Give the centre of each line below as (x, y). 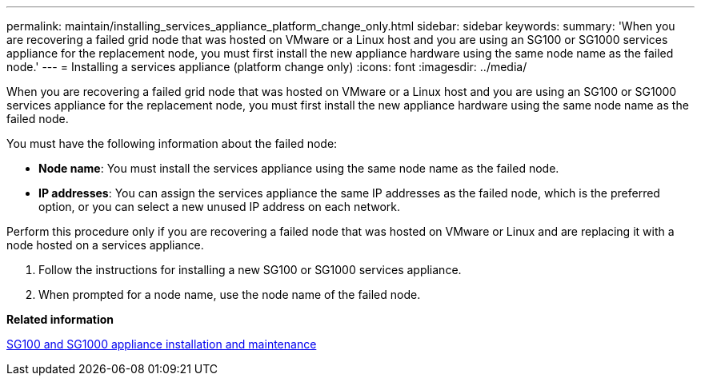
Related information (60, 319)
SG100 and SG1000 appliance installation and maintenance (162, 344)
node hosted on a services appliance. (105, 245)
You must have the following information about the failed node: (172, 143)
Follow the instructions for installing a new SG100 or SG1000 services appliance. (250, 270)
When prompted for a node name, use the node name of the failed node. (230, 294)
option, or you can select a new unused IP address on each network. (220, 207)
